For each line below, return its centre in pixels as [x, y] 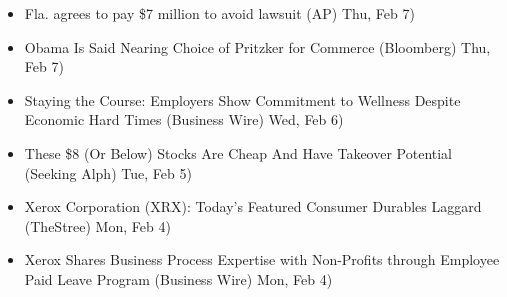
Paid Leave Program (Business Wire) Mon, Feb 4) [178, 278]
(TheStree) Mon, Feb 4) [97, 225]
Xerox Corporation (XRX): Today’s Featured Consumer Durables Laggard [253, 206]
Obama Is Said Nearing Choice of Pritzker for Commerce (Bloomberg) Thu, [257, 46]
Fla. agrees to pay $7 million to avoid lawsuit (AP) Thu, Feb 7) [219, 13]
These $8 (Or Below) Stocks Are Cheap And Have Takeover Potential [238, 152]
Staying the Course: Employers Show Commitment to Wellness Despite [242, 99]
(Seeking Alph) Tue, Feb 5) [108, 172]
